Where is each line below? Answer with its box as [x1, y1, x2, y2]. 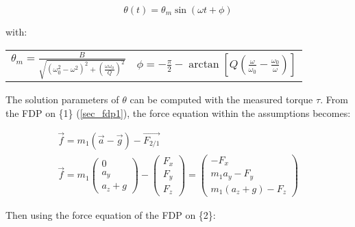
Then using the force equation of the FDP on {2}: [5, 207, 216, 222]
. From [320, 92, 348, 107]
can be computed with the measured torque [130, 92, 313, 107]
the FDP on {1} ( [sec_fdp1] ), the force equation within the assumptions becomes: [5, 105, 351, 120]
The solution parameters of [5, 92, 119, 107]
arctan [188, 59, 219, 70]
